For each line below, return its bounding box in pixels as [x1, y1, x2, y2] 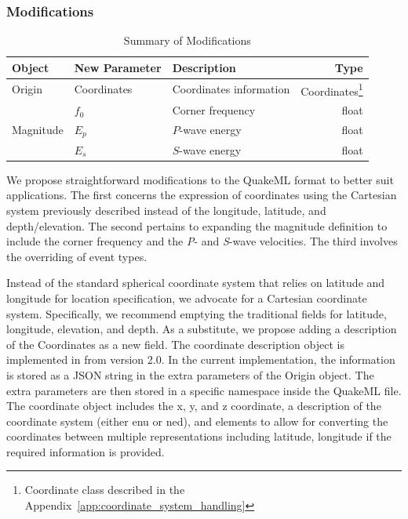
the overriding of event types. [6, 248, 148, 264]
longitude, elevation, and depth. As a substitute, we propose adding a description [6, 321, 397, 337]
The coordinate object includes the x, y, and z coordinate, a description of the [6, 397, 381, 414]
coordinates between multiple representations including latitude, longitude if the [6, 428, 392, 445]
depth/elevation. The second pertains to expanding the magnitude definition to [6, 217, 388, 234]
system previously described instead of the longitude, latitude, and [6, 201, 326, 218]
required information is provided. [6, 443, 165, 459]
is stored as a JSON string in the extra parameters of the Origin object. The [6, 366, 374, 383]
